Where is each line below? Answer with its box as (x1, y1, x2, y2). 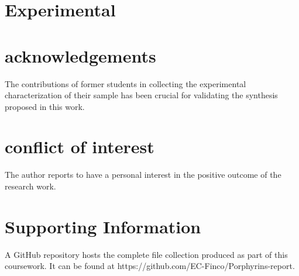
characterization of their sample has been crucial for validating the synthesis (5, 89, 278, 101)
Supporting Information (5, 214, 201, 238)
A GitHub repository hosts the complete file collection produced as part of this (5, 248, 288, 260)
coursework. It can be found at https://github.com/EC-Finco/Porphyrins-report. (5, 260, 295, 272)
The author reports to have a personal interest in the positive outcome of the (5, 168, 281, 181)
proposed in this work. (5, 100, 85, 112)
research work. (5, 180, 56, 192)
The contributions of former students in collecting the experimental (5, 77, 246, 89)
